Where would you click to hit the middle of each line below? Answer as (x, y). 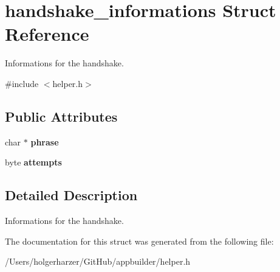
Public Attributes (61, 116)
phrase (45, 141)
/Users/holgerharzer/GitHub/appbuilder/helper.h (98, 261)
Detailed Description (71, 195)
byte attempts (33, 162)
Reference (47, 34)
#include (22, 83)
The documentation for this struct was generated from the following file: (139, 241)
